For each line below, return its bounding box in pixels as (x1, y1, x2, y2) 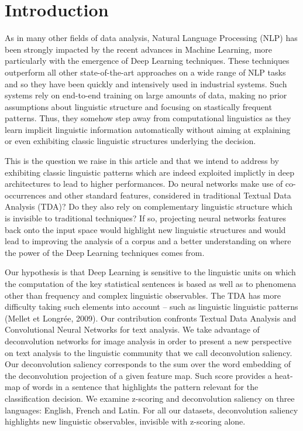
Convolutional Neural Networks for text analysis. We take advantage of (5, 323, 260, 336)
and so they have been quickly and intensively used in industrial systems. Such (5, 77, 287, 90)
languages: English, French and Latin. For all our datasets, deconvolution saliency (5, 403, 298, 416)
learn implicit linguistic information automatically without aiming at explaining (5, 123, 291, 135)
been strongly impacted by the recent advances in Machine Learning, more (5, 43, 273, 55)
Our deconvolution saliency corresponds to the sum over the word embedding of (5, 358, 291, 370)
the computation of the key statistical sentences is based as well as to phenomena (5, 278, 297, 289)
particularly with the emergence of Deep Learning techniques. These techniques (5, 54, 290, 67)
